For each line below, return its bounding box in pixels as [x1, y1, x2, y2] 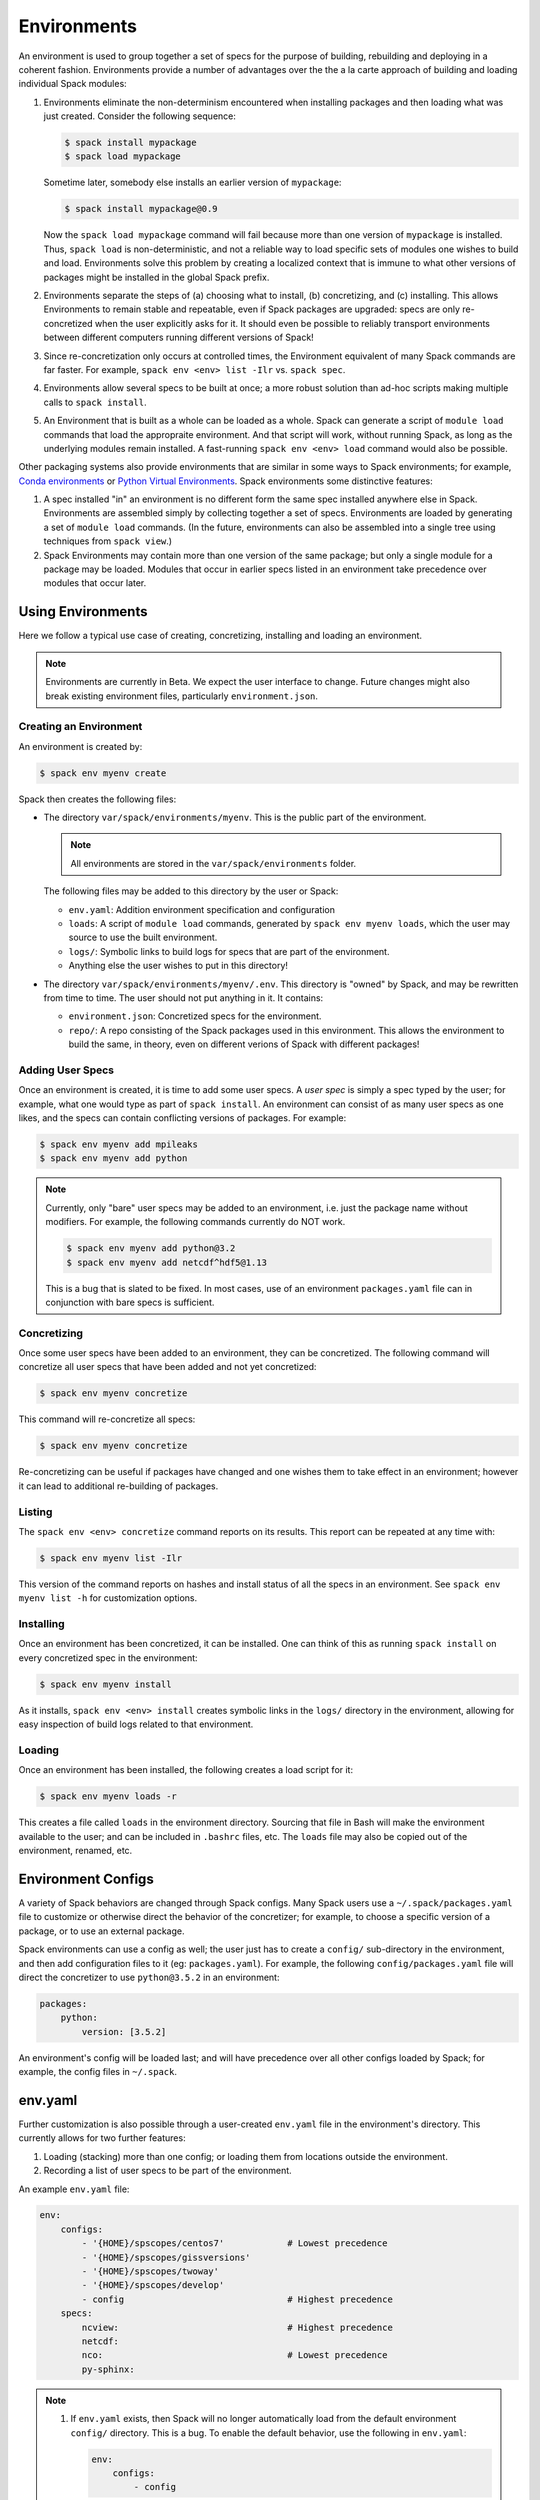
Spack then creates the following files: [18, 793, 177, 805]
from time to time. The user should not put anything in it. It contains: [43, 991, 324, 1004]
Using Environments [18, 603, 148, 620]
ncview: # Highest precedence [81, 2321, 394, 2333]
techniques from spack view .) [43, 535, 173, 547]
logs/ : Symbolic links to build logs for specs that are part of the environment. [68, 945, 390, 957]
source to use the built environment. [68, 931, 218, 944]
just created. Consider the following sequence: [43, 110, 237, 122]
